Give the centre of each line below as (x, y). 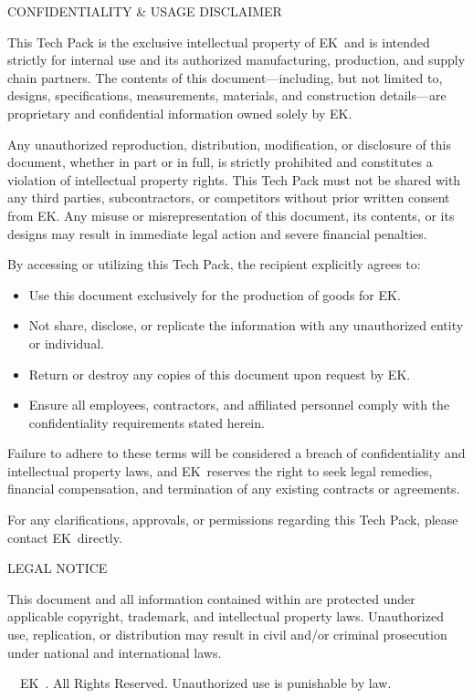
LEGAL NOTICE (58, 568)
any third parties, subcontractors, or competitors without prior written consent (229, 198)
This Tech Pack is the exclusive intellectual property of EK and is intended (219, 42)
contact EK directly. (65, 537)
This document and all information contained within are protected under (211, 598)
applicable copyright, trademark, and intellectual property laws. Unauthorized (226, 616)
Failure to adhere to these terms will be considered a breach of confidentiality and (236, 453)
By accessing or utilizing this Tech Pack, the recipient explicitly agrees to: (214, 264)
